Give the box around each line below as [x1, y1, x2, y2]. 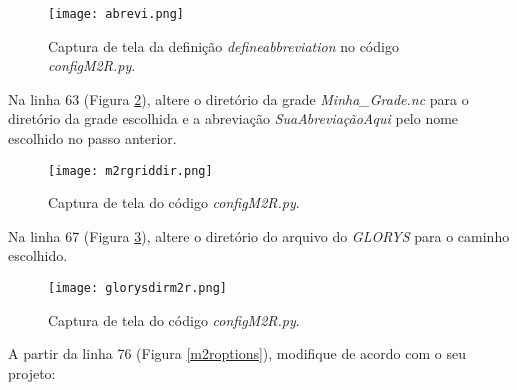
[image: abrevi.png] [48, 7, 185, 21]
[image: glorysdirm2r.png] [48, 281, 227, 296]
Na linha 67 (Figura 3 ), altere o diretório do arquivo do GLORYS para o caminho [8, 225, 510, 246]
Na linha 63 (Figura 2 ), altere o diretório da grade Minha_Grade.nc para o [8, 88, 469, 109]
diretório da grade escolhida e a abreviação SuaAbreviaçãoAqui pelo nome [8, 108, 459, 129]
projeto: [8, 362, 56, 383]
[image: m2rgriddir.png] [48, 163, 213, 178]
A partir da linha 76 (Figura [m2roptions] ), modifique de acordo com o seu [8, 343, 466, 364]
